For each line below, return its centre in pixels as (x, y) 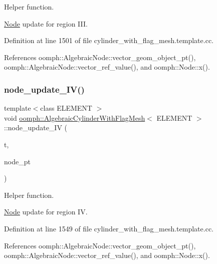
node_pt (17, 161)
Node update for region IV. (46, 212)
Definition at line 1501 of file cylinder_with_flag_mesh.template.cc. (109, 40)
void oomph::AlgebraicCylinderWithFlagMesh (75, 117)
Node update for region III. (46, 23)
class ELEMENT (66, 108)
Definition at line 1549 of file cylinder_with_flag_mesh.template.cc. (109, 228)
